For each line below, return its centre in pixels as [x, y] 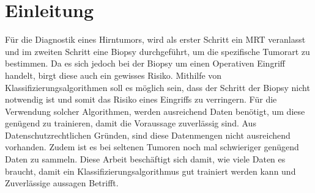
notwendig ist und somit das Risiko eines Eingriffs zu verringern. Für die [141, 99]
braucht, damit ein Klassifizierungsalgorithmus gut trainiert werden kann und [150, 171]
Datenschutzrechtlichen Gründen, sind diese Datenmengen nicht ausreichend [148, 135]
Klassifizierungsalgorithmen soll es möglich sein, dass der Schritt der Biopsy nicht [157, 87]
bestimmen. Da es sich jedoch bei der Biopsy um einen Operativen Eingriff [145, 63]
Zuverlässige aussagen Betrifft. [62, 183]
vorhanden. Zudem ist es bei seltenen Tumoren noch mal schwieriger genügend [152, 147]
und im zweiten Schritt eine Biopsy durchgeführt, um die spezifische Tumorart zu [157, 51]
